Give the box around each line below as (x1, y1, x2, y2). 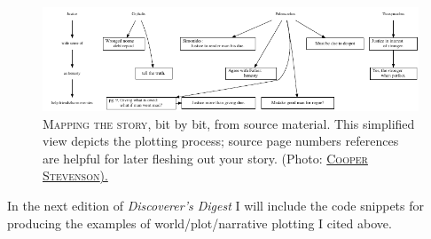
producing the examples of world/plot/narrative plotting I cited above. (7, 213, 392, 232)
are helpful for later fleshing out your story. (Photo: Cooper (43, 148, 368, 167)
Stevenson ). (43, 166, 108, 185)
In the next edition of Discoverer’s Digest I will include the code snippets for (7, 195, 424, 214)
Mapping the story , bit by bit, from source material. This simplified (43, 114, 415, 132)
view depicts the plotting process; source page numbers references (43, 131, 399, 150)
